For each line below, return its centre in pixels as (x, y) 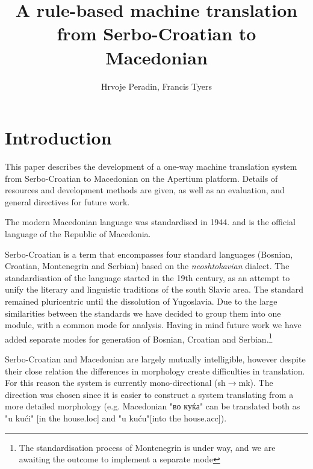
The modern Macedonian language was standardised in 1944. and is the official (150, 222)
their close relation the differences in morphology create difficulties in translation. (155, 371)
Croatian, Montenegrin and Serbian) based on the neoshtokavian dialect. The (147, 266)
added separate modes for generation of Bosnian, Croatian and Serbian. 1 (139, 338)
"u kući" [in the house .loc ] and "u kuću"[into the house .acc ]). (116, 418)
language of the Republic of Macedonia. (78, 234)
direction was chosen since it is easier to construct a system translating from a (149, 394)
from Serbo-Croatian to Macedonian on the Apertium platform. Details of (141, 178)
